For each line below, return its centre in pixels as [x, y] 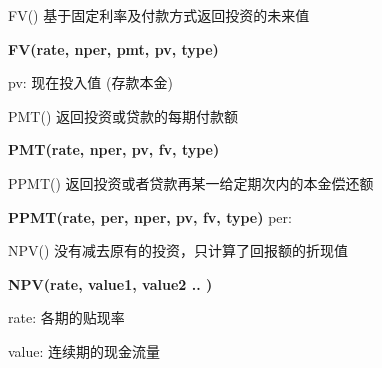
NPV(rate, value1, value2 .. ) [110, 283]
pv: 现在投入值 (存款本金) [90, 82]
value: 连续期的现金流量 [84, 350]
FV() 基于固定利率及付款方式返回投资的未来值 [159, 15]
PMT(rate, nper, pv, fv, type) [114, 149]
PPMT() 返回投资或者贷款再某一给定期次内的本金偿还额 [191, 182]
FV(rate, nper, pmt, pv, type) [113, 48]
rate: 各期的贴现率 [66, 317]
